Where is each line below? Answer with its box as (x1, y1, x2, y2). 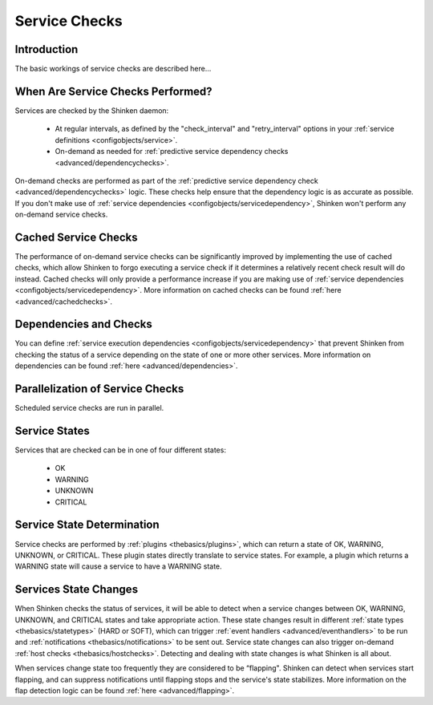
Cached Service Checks (14, 230, 138, 244)
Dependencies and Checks (14, 318, 152, 331)
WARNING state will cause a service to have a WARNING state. (14, 561, 222, 571)
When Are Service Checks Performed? (14, 84, 212, 98)
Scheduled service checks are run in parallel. (14, 403, 164, 413)
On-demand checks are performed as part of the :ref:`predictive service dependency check (14, 176, 318, 185)
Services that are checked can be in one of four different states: (14, 445, 226, 455)
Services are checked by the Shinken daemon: (14, 105, 169, 115)
